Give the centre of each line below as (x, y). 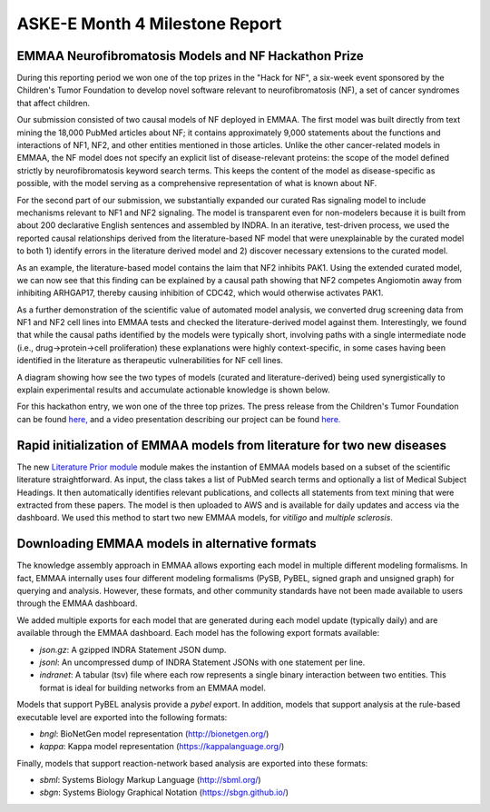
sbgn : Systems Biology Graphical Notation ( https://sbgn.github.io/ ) (164, 792)
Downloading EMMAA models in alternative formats (167, 544)
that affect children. (54, 103)
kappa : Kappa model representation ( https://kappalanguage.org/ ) (162, 747)
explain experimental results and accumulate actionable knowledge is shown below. (173, 390)
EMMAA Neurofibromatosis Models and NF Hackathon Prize (191, 56)
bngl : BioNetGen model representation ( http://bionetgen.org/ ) (154, 733)
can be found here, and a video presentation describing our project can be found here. (179, 419)
